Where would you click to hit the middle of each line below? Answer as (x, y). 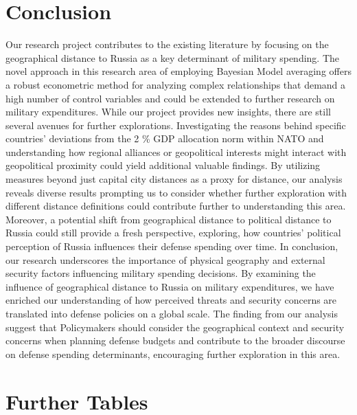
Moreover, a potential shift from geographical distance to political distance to (169, 219)
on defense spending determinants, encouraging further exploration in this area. (173, 354)
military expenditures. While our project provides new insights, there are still (168, 112)
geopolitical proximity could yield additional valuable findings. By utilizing (163, 165)
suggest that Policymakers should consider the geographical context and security (175, 327)
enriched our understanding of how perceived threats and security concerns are (171, 300)
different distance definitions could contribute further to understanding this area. (176, 206)
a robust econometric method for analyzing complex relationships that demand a (176, 84)
